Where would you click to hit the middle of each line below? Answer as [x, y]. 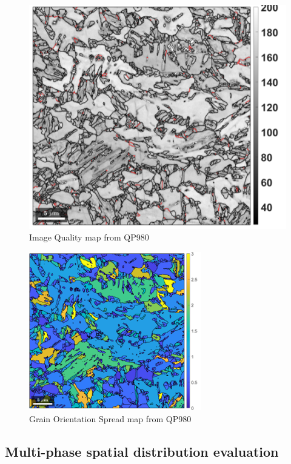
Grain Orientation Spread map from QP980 [110, 418]
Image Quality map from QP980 [89, 237]
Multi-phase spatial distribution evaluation [142, 451]
